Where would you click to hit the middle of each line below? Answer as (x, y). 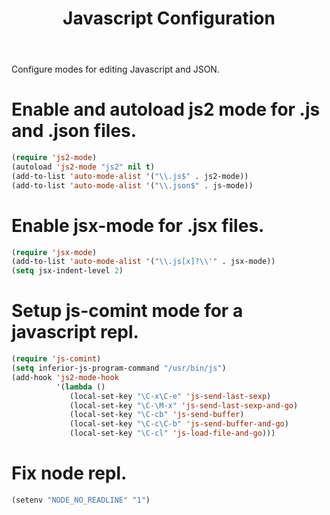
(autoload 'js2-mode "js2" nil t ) (83, 167)
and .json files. (74, 131)
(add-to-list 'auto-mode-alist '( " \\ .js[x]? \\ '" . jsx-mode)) (143, 262)
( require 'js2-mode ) (54, 158)
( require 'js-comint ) (56, 359)
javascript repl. (75, 332)
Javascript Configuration (169, 18)
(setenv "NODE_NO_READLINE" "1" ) (81, 500)
